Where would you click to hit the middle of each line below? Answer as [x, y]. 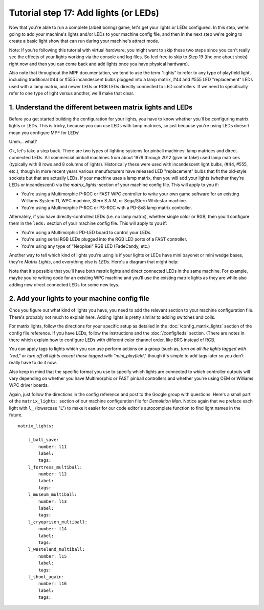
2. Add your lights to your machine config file [79, 299]
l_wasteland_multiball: [56, 549]
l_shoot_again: [46, 577]
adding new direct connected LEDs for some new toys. [64, 284]
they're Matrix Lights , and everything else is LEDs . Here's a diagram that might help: [94, 262]
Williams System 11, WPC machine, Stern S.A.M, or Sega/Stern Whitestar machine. [104, 201]
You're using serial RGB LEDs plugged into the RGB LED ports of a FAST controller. [104, 239]
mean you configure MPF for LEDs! [44, 133]
